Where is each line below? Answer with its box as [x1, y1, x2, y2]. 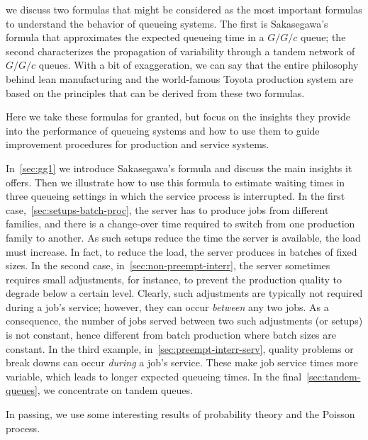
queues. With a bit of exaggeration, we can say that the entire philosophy [38, 57, 359, 72]
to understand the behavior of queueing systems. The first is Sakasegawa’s [6, 16, 328, 30]
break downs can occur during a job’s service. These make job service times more [6, 355, 358, 370]
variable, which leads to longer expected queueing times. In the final [6, 368, 302, 383]
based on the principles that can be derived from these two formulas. [6, 85, 305, 100]
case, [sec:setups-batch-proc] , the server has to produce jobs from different [6, 202, 329, 217]
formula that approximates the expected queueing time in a [6, 30, 264, 45]
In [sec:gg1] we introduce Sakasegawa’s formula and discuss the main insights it [6, 160, 352, 175]
